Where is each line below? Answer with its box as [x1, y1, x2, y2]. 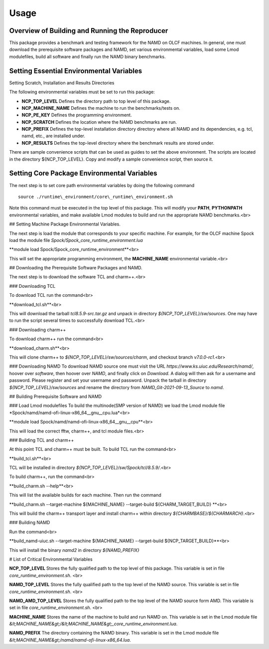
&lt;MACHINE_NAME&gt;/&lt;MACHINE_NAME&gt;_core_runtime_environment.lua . [9, 621, 178, 627]
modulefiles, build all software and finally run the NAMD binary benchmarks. [9, 53, 166, 59]
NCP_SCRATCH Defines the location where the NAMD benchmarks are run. [21, 119, 177, 125]
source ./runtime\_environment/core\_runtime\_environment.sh [18, 194, 173, 200]
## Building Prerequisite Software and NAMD [9, 393, 102, 399]
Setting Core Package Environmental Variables [9, 169, 157, 178]
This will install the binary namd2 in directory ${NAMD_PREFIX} [9, 547, 139, 553]
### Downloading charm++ [9, 327, 66, 333]
